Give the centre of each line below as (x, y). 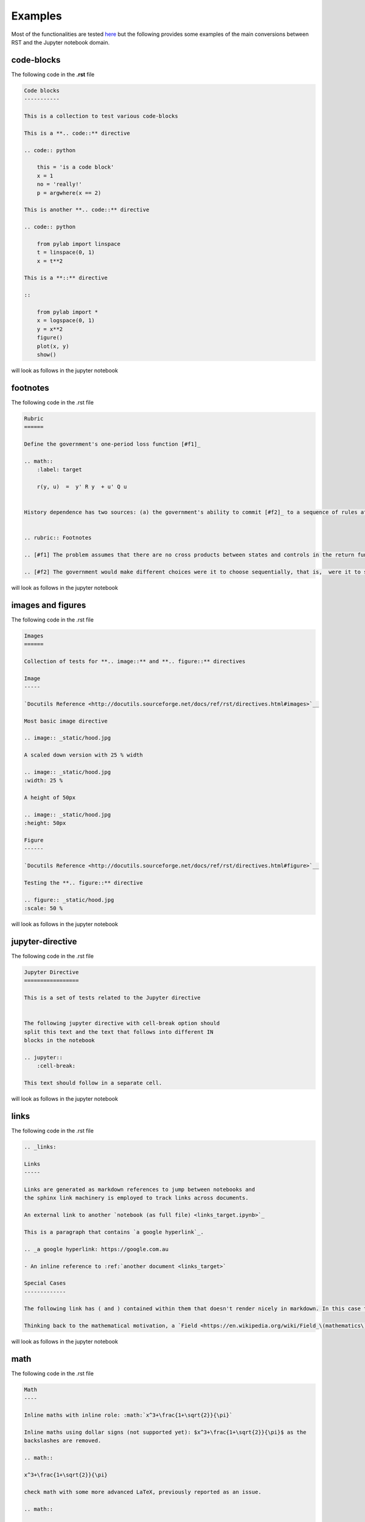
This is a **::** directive (66, 278)
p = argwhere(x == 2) (69, 193)
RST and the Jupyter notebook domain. (60, 42)
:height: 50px (45, 823)
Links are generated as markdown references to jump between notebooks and (140, 1189)
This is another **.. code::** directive (87, 210)
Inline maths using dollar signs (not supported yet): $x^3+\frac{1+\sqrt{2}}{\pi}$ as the (165, 1433)
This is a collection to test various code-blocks (101, 116)
